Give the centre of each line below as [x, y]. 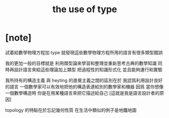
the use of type [85, 9]
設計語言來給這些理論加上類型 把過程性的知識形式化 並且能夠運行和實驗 [88, 69]
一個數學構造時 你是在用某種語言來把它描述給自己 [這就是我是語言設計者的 [82, 93]
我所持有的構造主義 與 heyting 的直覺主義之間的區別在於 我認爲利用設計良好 [84, 80]
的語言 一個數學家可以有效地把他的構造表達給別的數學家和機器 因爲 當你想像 [84, 87]
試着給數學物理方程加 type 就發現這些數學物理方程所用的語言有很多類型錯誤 [84, 52]
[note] [18, 38]
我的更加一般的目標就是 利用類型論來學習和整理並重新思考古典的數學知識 [81, 63]
